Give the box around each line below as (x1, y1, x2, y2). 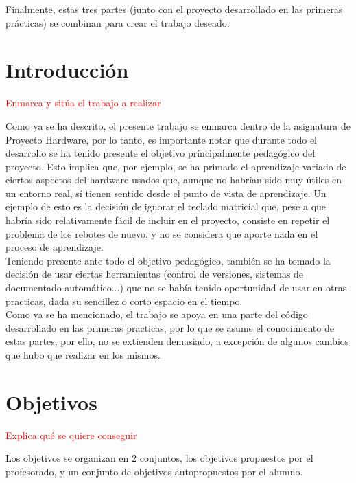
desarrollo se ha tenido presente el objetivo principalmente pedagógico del (5, 146, 316, 160)
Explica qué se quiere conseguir (5, 427, 137, 442)
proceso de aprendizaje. (5, 240, 104, 254)
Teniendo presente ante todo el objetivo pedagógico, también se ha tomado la (5, 253, 331, 267)
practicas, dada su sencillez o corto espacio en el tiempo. (5, 293, 243, 308)
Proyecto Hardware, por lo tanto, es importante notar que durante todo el (5, 132, 318, 146)
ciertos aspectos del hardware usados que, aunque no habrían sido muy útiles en (5, 172, 342, 187)
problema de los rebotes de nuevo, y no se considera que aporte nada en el (5, 226, 318, 240)
